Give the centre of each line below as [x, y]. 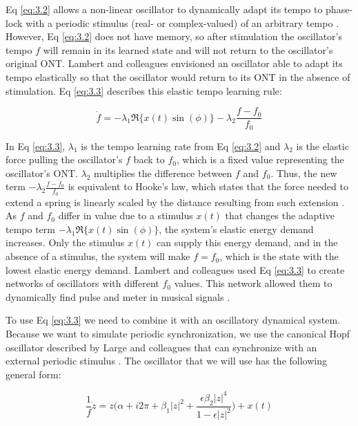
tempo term [30, 229]
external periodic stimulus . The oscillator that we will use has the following [166, 361]
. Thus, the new [304, 173]
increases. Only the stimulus [65, 242]
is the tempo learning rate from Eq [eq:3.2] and [181, 146]
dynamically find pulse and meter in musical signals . [118, 296]
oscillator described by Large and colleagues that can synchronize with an [161, 347]
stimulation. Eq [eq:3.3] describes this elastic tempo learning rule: [144, 90]
